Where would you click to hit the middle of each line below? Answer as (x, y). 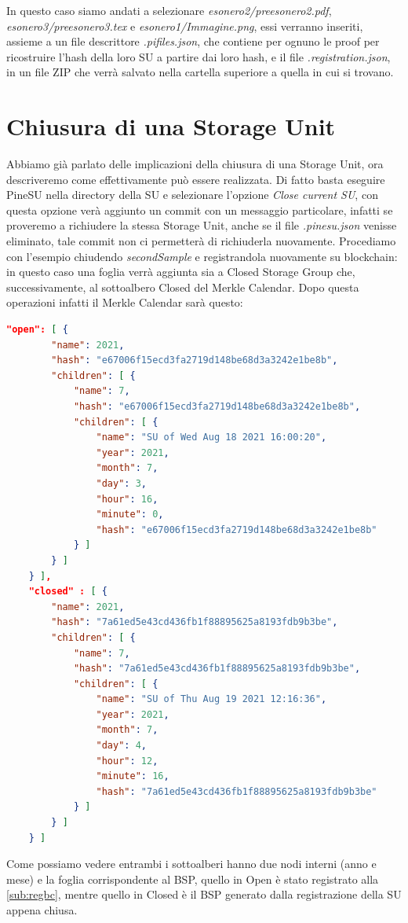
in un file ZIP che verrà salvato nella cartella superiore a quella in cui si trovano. (200, 72)
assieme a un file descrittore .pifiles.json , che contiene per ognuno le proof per (193, 41)
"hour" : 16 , (127, 499)
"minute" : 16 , (133, 776)
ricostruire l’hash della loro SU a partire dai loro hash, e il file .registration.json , (199, 56)
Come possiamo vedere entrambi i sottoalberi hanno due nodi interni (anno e (191, 864)
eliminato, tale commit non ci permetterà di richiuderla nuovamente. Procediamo (201, 241)
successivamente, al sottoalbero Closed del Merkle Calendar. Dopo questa (183, 287)
